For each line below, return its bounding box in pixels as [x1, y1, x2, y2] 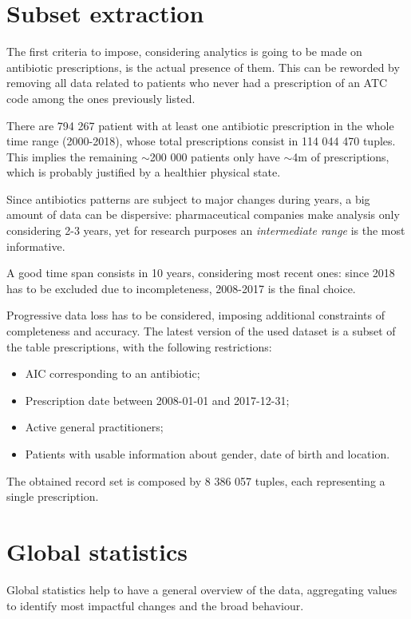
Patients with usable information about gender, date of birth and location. [25, 446, 390, 462]
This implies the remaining [6, 148, 138, 165]
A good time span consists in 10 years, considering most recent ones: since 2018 [6, 264, 395, 281]
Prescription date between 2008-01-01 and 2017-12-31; [25, 391, 290, 408]
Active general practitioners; [25, 419, 164, 435]
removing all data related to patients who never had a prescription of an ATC [6, 74, 388, 91]
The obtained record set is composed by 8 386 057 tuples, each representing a [6, 472, 385, 489]
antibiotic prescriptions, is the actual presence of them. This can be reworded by [6, 58, 400, 75]
